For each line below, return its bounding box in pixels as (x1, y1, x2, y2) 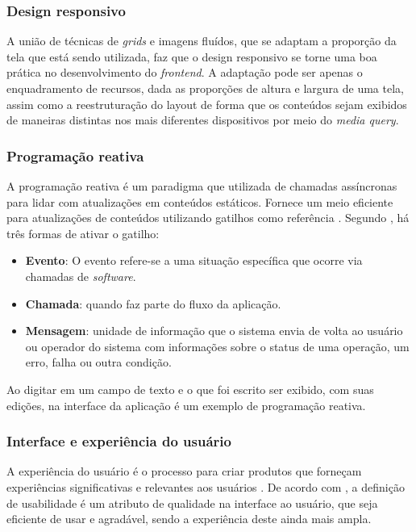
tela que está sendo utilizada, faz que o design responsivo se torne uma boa (6, 48, 377, 65)
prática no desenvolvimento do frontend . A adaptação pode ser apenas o (6, 64, 363, 81)
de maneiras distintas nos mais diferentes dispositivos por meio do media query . (6, 111, 399, 128)
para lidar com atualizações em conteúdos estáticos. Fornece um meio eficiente (6, 193, 393, 210)
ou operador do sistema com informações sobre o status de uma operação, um (25, 337, 410, 354)
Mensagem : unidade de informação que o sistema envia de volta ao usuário (25, 322, 403, 339)
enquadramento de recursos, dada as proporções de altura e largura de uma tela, (6, 80, 404, 96)
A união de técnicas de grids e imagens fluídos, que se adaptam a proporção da (6, 32, 397, 49)
